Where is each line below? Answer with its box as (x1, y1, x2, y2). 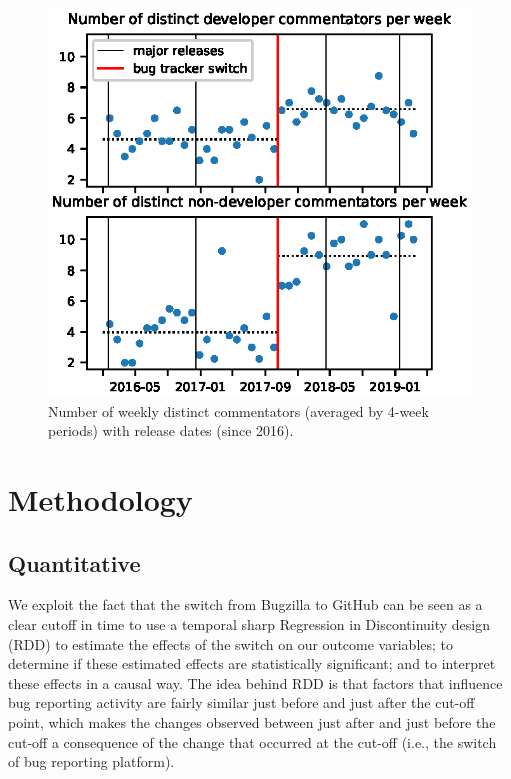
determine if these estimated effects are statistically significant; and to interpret (8, 653, 496, 674)
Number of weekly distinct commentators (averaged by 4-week (48, 400, 429, 421)
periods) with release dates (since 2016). (48, 420, 294, 441)
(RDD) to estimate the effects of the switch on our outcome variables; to (8, 633, 454, 654)
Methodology (8, 479, 193, 520)
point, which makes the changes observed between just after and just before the (8, 712, 496, 732)
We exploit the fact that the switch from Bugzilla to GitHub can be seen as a (8, 594, 483, 615)
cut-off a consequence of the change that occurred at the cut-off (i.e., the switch (8, 731, 497, 752)
